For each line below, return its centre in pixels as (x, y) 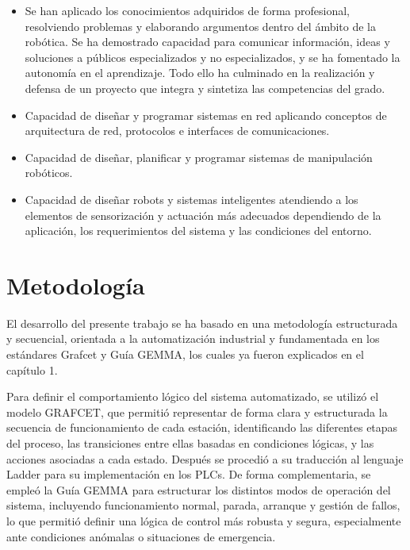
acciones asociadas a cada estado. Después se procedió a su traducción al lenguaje (205, 458)
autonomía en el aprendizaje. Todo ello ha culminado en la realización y (200, 73)
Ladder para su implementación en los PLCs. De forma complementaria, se (189, 474)
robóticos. (49, 173)
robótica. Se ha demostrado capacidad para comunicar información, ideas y (207, 42)
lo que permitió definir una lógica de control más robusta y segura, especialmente (204, 520)
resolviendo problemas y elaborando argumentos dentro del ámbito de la (201, 26)
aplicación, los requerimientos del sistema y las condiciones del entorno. (198, 231)
